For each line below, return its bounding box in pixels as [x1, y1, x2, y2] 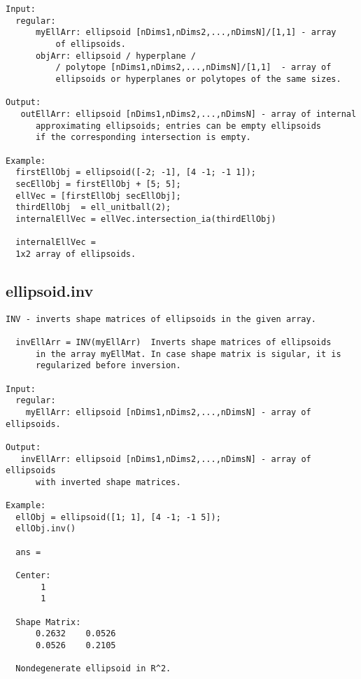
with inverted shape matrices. [35, 477, 181, 487]
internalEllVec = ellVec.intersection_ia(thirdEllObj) [15, 213, 276, 224]
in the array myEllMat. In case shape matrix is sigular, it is [35, 349, 341, 359]
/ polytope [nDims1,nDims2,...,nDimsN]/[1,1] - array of [55, 62, 332, 73]
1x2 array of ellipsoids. [15, 248, 136, 259]
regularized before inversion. [35, 360, 181, 371]
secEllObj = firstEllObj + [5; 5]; [15, 178, 181, 189]
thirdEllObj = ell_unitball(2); [15, 202, 171, 213]
